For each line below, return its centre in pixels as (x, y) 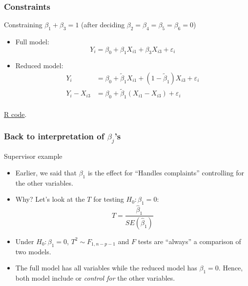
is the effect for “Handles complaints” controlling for (166, 172)
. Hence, (231, 268)
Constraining (23, 25)
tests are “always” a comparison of (189, 241)
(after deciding (103, 25)
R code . (15, 114)
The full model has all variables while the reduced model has (106, 268)
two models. (33, 251)
